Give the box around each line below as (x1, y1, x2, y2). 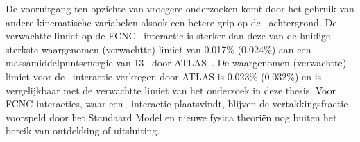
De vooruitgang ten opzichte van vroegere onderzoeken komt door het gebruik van (6, 1, 354, 15)
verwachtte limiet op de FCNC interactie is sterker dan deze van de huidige (6, 28, 331, 43)
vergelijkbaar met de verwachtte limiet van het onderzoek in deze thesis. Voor (6, 82, 336, 97)
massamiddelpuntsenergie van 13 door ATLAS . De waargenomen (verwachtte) (6, 55, 347, 70)
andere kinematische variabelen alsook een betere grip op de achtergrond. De (6, 15, 337, 29)
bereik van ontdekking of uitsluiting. (6, 123, 160, 138)
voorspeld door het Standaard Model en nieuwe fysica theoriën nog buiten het (6, 109, 337, 124)
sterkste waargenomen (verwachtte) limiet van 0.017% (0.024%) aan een (6, 42, 311, 56)
